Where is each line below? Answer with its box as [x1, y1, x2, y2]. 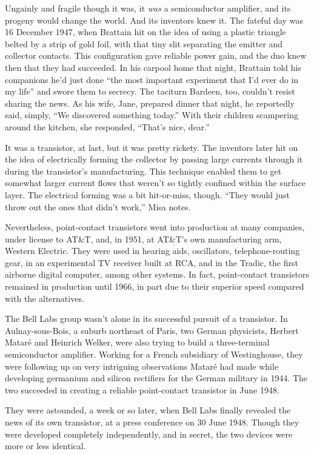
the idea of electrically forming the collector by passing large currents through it [5, 153, 303, 165]
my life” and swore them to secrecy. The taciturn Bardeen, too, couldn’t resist [5, 85, 295, 98]
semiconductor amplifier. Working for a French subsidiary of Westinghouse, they [5, 348, 303, 361]
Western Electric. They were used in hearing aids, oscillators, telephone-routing [5, 244, 300, 257]
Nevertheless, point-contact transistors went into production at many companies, [5, 221, 305, 233]
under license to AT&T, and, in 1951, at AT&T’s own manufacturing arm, [5, 232, 282, 245]
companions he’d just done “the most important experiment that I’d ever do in [5, 73, 299, 85]
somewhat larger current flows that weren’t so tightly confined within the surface [5, 176, 306, 189]
